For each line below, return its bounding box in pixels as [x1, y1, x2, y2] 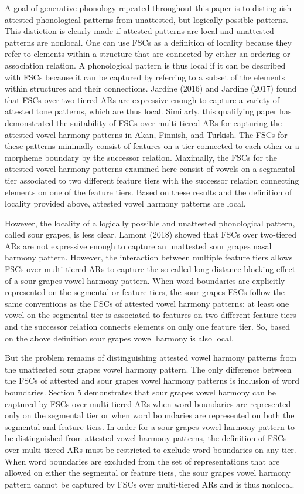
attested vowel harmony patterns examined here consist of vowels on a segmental [5, 163, 295, 175]
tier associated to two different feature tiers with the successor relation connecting [5, 174, 299, 186]
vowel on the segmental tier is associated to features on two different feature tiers [5, 309, 296, 321]
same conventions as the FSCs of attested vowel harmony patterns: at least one [5, 297, 289, 309]
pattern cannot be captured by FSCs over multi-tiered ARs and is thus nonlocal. [5, 478, 295, 490]
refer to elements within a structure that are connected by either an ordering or [5, 48, 291, 60]
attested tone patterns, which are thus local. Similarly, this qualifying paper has [5, 105, 292, 117]
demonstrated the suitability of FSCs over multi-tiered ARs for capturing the [5, 116, 282, 128]
